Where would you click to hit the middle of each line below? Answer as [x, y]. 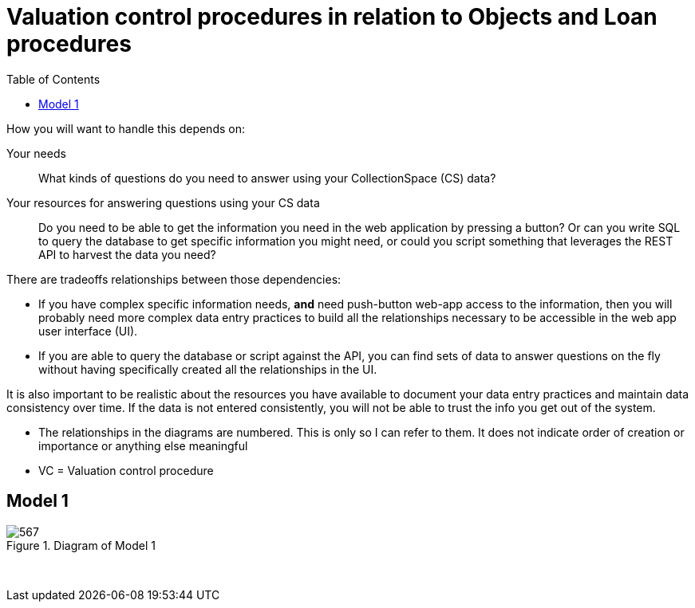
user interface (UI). [88, 331]
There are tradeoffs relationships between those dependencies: [174, 279]
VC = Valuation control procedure [126, 470]
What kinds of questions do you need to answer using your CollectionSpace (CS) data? [267, 178]
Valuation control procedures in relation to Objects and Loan [332, 17]
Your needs [36, 153]
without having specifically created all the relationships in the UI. [208, 369]
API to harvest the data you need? [127, 254]
